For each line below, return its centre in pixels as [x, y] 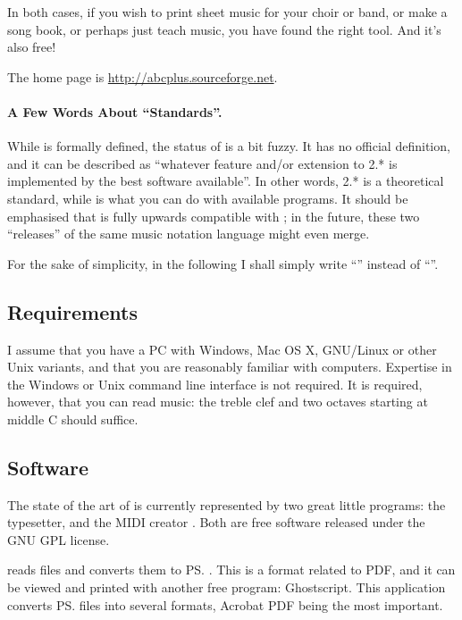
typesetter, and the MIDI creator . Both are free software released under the [216, 522]
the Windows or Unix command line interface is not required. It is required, [215, 384]
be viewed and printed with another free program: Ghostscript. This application [227, 587]
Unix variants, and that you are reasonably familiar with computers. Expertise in [230, 367]
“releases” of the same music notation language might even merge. [189, 234]
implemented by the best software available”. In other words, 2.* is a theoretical [226, 181]
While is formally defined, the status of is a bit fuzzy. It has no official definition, [229, 146]
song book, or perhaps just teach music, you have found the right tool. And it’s [224, 29]
